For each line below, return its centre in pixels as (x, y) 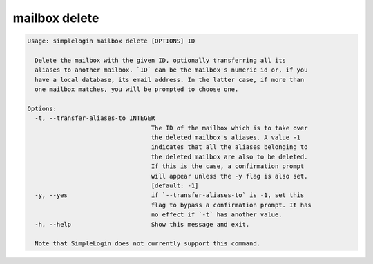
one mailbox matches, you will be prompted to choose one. (137, 89)
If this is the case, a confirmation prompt (228, 166)
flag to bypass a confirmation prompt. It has (231, 205)
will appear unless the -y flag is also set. (229, 176)
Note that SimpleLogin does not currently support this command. (148, 244)
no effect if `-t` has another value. (217, 215)
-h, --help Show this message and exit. (142, 224)
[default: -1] (175, 186)
